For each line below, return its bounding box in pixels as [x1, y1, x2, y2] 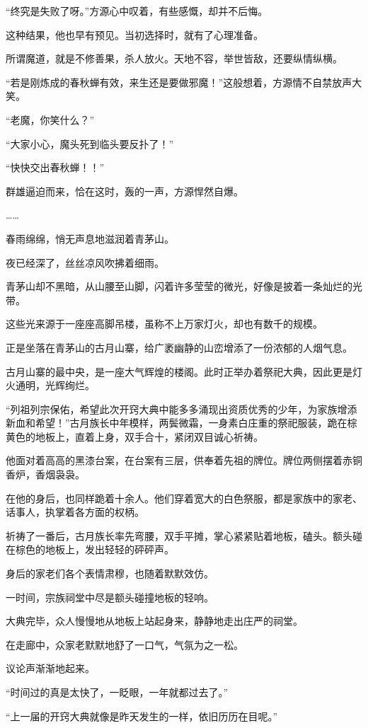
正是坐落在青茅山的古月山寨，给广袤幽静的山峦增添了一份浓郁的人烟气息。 [6, 340, 352, 354]
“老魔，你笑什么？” [6, 112, 95, 127]
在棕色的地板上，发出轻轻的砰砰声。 [6, 542, 174, 557]
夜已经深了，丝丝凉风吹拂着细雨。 [6, 255, 164, 270]
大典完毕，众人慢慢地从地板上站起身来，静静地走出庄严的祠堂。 [6, 613, 303, 628]
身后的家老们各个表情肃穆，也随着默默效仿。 [6, 566, 214, 581]
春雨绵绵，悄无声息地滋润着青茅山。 [6, 231, 174, 245]
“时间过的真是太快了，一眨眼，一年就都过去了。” [6, 685, 229, 699]
